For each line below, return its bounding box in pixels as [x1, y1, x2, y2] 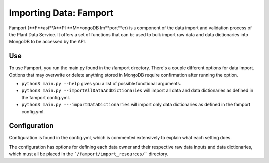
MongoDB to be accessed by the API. [9, 39, 86, 45]
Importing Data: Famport [9, 7, 114, 18]
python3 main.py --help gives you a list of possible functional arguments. [21, 81, 181, 87]
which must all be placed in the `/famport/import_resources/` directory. [9, 151, 169, 157]
